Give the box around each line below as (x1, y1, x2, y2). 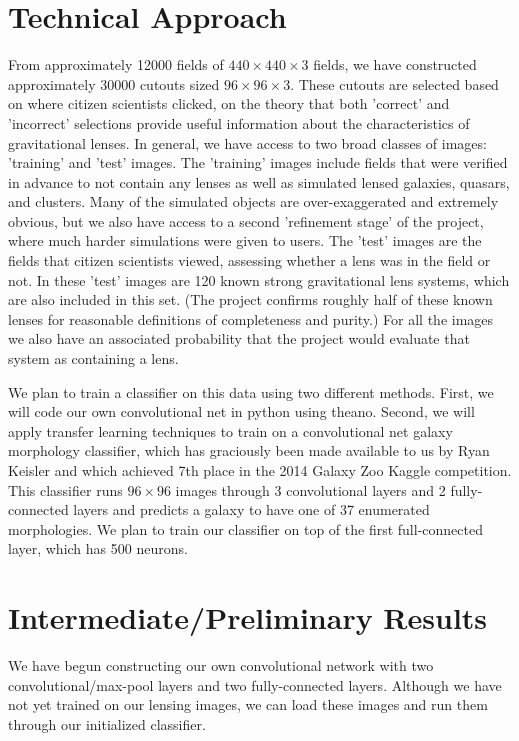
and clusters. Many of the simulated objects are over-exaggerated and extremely (8, 191, 499, 212)
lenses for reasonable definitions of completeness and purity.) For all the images (8, 308, 494, 329)
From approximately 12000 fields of (8, 54, 224, 75)
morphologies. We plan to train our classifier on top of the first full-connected (8, 518, 483, 539)
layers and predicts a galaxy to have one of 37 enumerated (73, 499, 430, 520)
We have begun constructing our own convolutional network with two (8, 655, 434, 676)
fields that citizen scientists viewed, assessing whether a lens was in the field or (8, 250, 491, 271)
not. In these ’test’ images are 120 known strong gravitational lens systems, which (8, 269, 510, 290)
